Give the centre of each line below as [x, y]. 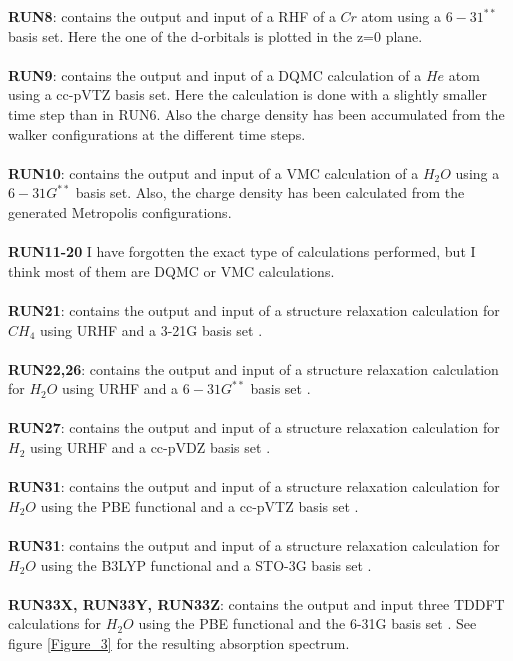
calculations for [55, 623]
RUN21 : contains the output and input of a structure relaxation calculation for [254, 309]
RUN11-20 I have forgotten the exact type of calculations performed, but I [242, 251]
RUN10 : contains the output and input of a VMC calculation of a [213, 172]
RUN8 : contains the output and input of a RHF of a [172, 16]
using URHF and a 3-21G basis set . [151, 329]
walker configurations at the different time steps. [157, 133]
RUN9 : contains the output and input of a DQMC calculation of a [215, 74]
